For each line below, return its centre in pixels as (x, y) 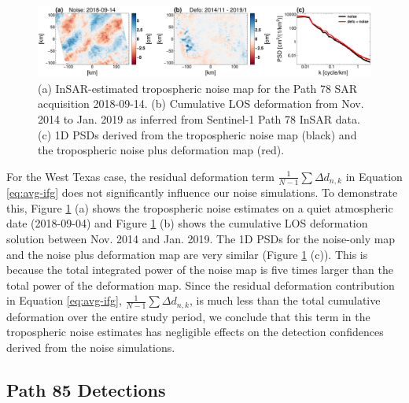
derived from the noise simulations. (91, 348)
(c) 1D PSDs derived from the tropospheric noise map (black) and (197, 134)
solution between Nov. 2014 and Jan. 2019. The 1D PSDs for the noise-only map (201, 239)
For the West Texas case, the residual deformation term (140, 176)
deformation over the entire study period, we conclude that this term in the (188, 316)
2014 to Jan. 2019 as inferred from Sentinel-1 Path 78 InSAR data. (199, 119)
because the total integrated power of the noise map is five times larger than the (200, 270)
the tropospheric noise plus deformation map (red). (161, 150)
